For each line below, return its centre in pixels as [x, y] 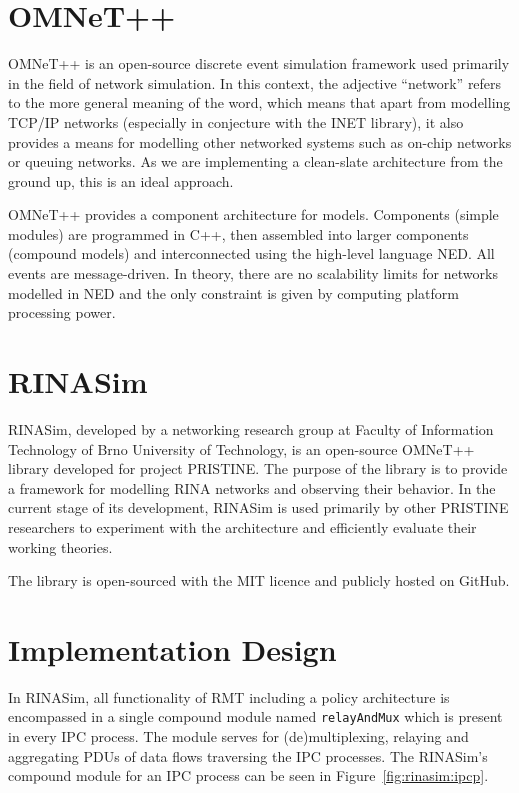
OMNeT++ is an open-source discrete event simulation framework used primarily [259, 63]
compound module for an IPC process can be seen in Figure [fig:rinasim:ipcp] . [248, 775]
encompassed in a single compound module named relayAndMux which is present [255, 716]
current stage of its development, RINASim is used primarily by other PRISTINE [258, 507]
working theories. [60, 546]
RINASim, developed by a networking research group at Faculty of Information [251, 428]
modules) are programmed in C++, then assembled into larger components [238, 233]
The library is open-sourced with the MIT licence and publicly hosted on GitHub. [259, 580]
